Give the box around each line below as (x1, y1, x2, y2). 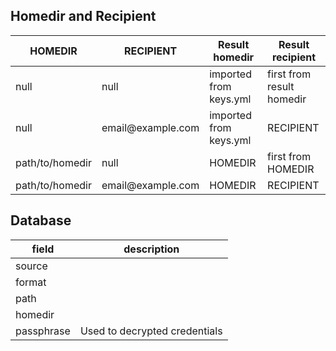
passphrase (15, 324, 71, 338)
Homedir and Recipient (10, 8, 157, 25)
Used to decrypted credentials (79, 324, 223, 338)
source (15, 259, 48, 273)
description (123, 242, 180, 256)
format (15, 275, 47, 289)
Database (10, 212, 72, 229)
